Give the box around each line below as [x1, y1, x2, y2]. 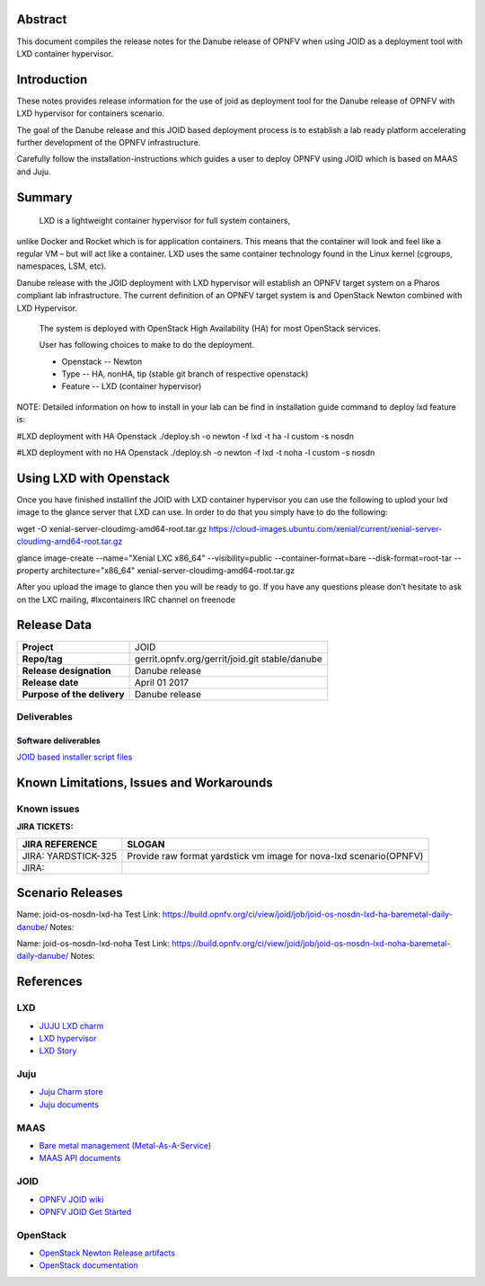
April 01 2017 [135, 676, 189, 688]
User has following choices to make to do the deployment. [39, 340, 255, 350]
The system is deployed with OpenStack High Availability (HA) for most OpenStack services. [39, 323, 382, 333]
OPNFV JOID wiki [39, 1193, 104, 1204]
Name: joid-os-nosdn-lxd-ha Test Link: [16, 909, 161, 920]
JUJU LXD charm [39, 1020, 104, 1031]
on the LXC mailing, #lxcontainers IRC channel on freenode [16, 594, 235, 605]
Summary [16, 190, 73, 205]
